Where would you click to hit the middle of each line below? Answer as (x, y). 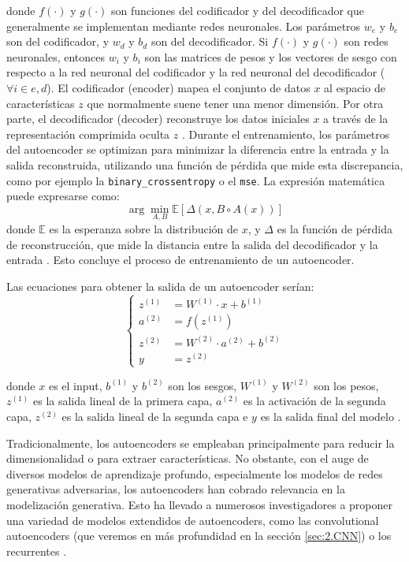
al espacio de (355, 87)
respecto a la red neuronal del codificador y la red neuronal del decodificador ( (196, 72)
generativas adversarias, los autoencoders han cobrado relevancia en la (176, 489)
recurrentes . (37, 551)
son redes (366, 41)
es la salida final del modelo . (331, 417)
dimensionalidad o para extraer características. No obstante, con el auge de (188, 458)
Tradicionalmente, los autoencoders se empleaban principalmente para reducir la (201, 443)
